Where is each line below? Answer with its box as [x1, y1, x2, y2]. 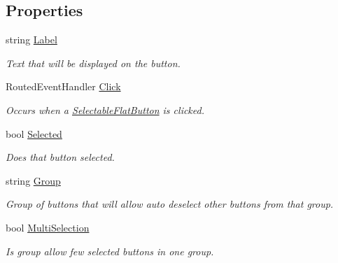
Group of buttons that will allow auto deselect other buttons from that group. [6, 197, 334, 211]
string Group [6, 173, 61, 187]
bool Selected [6, 126, 62, 141]
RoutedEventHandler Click [6, 79, 121, 94]
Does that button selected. [6, 150, 115, 164]
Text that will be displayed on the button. [6, 55, 181, 70]
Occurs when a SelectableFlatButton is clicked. [6, 102, 204, 117]
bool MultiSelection [6, 220, 90, 234]
